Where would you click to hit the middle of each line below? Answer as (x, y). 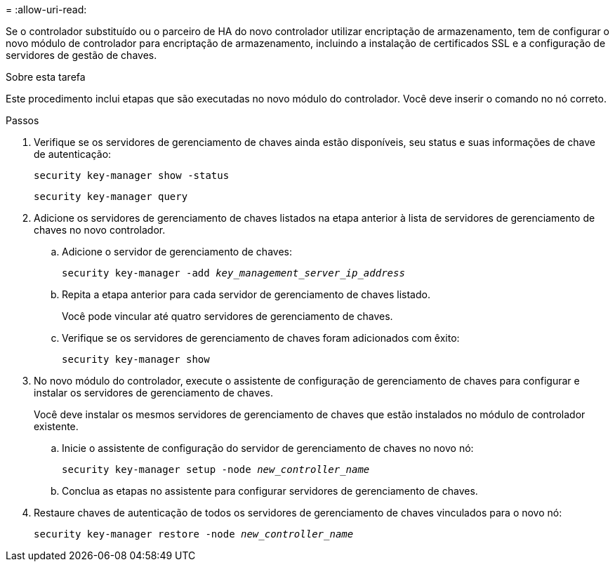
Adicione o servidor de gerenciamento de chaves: (177, 252)
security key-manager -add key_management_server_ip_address (233, 273)
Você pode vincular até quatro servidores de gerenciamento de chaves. (227, 316)
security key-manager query (111, 196)
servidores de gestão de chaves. (81, 55)
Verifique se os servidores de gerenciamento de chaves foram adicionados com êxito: (261, 338)
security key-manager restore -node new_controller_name (194, 534)
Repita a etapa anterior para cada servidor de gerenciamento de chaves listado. (246, 294)
